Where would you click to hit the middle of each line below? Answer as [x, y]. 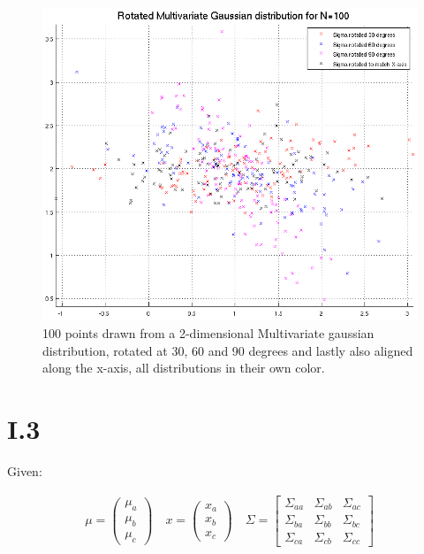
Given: [25, 470]
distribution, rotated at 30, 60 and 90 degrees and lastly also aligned [228, 350]
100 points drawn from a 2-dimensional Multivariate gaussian [208, 333]
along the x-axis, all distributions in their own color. [184, 368]
